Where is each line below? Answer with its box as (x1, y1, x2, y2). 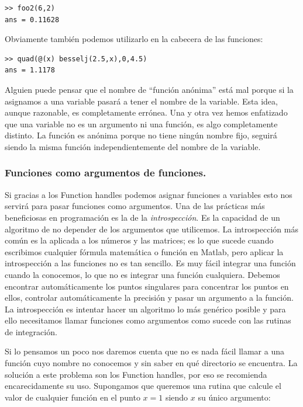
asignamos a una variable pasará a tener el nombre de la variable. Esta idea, (5, 95, 278, 107)
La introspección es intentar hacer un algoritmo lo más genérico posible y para (5, 302, 286, 315)
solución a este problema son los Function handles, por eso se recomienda (5, 368, 267, 380)
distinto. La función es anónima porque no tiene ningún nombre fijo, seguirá (5, 129, 277, 141)
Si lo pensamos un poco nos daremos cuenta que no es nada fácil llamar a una (5, 345, 285, 357)
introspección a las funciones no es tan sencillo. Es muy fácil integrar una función (5, 257, 296, 269)
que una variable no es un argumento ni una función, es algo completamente (5, 117, 278, 130)
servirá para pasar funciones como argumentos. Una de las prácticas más (5, 200, 265, 212)
